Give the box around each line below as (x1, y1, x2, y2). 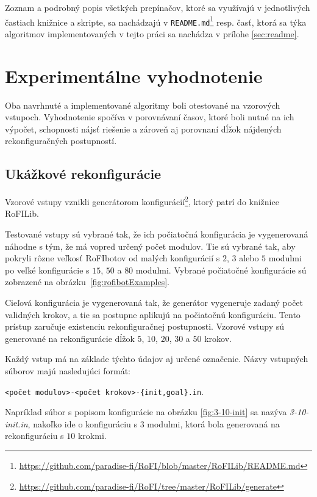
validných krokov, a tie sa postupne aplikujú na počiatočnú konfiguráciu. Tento (5, 308, 301, 321)
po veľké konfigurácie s (5, 263, 90, 276)
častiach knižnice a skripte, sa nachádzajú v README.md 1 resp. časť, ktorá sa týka (5, 13, 307, 28)
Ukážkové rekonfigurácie (5, 164, 162, 183)
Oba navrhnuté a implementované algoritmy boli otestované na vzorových (5, 98, 280, 111)
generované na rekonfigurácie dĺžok (5, 332, 135, 344)
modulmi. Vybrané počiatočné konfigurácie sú (135, 263, 307, 276)
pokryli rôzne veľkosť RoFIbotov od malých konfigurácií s (5, 252, 220, 264)
